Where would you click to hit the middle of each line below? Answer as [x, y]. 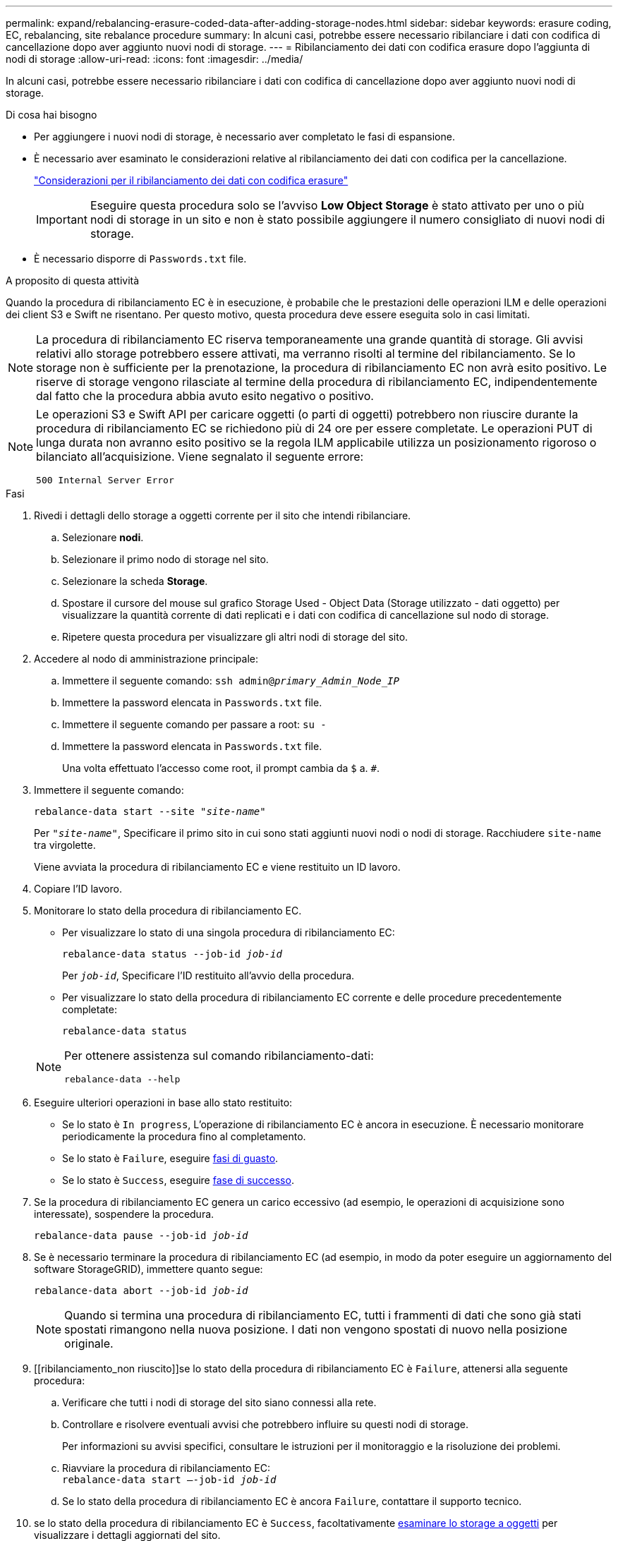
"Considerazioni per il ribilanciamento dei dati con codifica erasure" [191, 180]
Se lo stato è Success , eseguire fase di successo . [178, 1180]
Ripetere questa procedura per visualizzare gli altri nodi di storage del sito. [235, 637]
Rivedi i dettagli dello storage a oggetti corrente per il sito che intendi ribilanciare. [223, 515]
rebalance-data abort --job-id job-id [141, 1291]
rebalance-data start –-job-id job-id [169, 1480]
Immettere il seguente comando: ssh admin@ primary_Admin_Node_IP [231, 681]
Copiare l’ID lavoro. [78, 889]
